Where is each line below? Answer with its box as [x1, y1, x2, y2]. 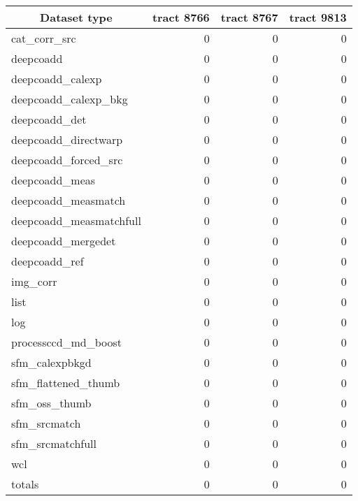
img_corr [11, 273, 57, 289]
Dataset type [40, 9, 113, 25]
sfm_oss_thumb [11, 395, 92, 411]
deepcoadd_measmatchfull [11, 212, 141, 228]
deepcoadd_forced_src [11, 152, 123, 168]
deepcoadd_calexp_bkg [11, 91, 128, 107]
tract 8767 [220, 9, 278, 25]
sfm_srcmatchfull [11, 435, 97, 451]
